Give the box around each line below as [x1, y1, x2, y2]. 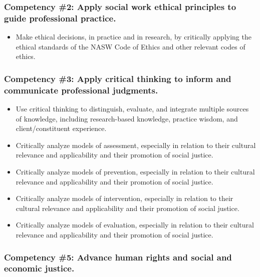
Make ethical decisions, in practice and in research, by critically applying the [16, 31, 251, 42]
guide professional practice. [4, 11, 116, 24]
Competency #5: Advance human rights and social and [4, 250, 232, 263]
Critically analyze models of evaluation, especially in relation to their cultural [16, 219, 254, 230]
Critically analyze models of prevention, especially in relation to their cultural [16, 166, 255, 177]
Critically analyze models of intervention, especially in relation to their [16, 193, 233, 203]
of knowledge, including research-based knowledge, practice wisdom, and [16, 113, 238, 123]
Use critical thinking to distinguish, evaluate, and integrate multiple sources [16, 103, 249, 114]
